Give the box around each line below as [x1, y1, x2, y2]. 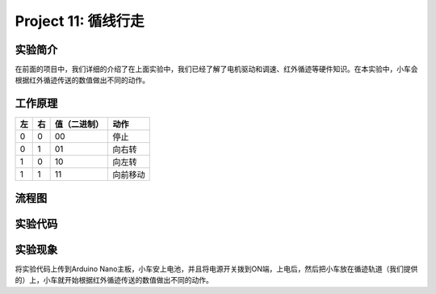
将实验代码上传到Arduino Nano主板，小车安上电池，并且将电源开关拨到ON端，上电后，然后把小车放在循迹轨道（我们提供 [15, 263, 418, 274]
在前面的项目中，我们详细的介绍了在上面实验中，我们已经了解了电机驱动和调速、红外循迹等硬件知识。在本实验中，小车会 [15, 65, 418, 74]
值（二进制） [54, 119, 104, 130]
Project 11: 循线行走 [15, 12, 145, 30]
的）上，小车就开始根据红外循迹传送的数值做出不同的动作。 [15, 275, 213, 285]
